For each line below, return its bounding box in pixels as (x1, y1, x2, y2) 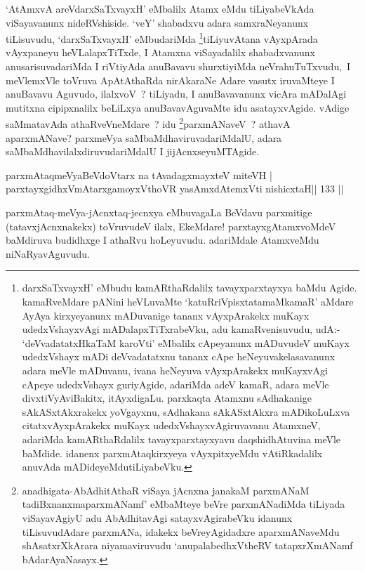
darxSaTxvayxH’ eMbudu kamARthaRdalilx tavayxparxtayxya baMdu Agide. (22, 280, 357, 295)
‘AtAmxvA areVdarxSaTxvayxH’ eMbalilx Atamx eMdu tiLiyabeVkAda (6, 1, 314, 15)
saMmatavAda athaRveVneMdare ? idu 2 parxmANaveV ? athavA (6, 114, 291, 131)
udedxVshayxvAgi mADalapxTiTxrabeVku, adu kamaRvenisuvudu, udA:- (22, 322, 340, 336)
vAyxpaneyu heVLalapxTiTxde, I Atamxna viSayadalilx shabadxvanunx (6, 45, 315, 60)
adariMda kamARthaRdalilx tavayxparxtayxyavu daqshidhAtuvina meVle (22, 431, 341, 446)
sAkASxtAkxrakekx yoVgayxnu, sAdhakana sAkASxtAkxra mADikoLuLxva (22, 404, 350, 419)
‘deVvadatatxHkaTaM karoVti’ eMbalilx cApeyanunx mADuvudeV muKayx (22, 335, 350, 350)
